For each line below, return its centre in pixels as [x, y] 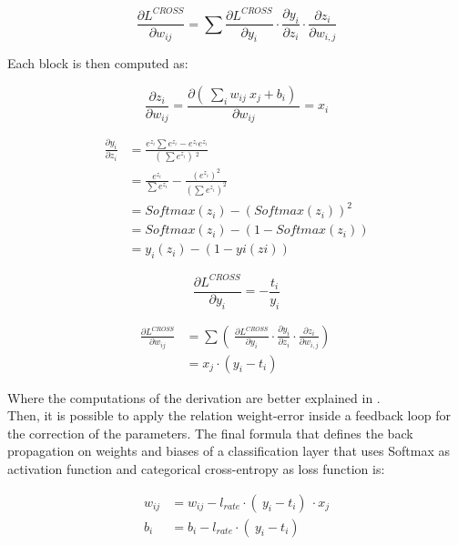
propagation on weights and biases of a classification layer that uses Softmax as [229, 451]
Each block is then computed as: [98, 63]
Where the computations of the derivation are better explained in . [194, 397]
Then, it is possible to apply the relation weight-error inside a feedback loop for [229, 415]
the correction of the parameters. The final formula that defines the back [210, 433]
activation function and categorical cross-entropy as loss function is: [196, 469]
